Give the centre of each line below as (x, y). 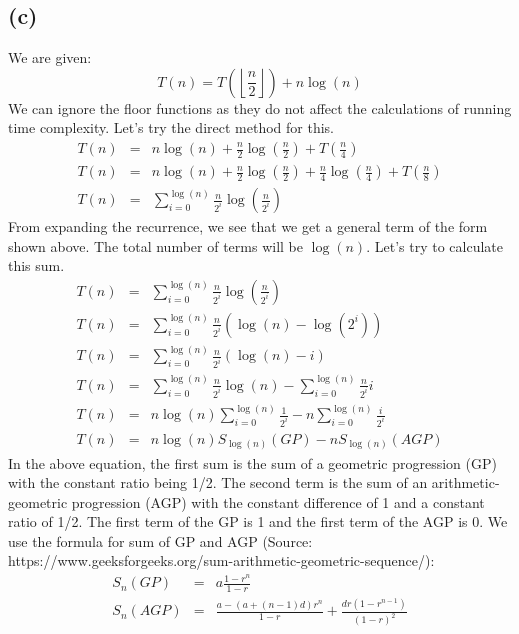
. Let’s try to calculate (434, 245)
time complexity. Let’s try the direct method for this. (171, 127)
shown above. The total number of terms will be (155, 245)
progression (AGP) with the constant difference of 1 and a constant (278, 501)
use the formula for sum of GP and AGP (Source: (160, 540)
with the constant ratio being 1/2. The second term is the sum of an (218, 482)
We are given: (50, 57)
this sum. (36, 265)
